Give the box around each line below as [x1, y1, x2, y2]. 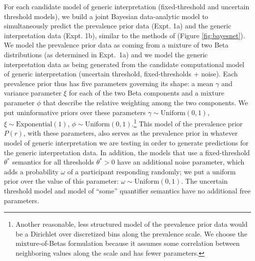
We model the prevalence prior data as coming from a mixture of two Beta [4, 40, 229, 50]
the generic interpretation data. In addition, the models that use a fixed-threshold [4, 147, 250, 157]
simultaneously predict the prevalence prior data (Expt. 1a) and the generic [4, 21, 231, 31]
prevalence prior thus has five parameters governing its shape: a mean [4, 78, 213, 88]
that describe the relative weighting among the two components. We [43, 97, 248, 107]
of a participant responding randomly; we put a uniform [67, 166, 236, 176]
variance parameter [4, 88, 62, 98]
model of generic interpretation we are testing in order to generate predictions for [4, 137, 249, 147]
